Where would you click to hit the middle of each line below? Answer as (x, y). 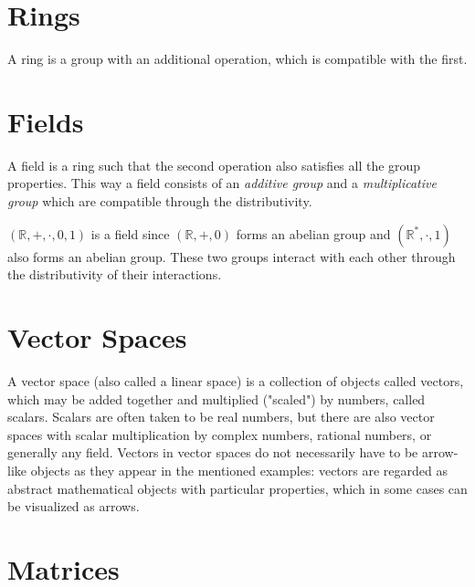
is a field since (130, 233)
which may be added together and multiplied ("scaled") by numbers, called (216, 398)
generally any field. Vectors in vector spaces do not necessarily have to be (213, 452)
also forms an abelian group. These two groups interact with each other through (232, 256)
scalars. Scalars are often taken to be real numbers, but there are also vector (221, 417)
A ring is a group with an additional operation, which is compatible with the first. (237, 59)
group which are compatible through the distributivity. (160, 201)
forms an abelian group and (313, 233)
